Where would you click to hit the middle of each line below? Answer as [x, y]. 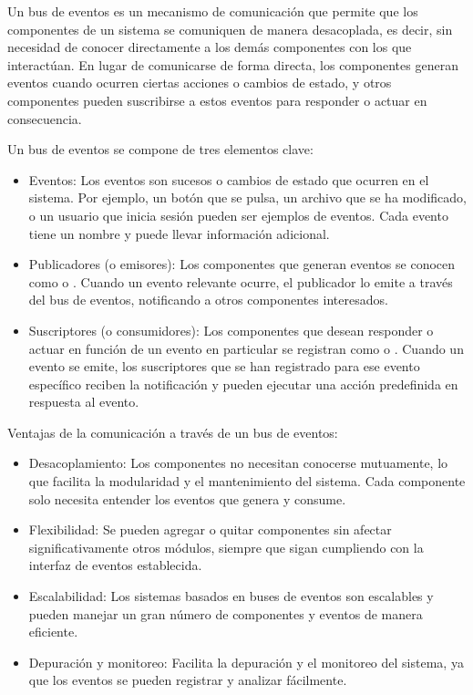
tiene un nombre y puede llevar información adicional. [179, 233]
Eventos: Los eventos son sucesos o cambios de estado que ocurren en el [229, 179]
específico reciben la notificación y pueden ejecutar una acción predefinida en [243, 384]
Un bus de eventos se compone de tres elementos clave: [160, 149]
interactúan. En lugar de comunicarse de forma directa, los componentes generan [233, 64]
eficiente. [53, 632]
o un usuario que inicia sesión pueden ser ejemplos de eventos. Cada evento [238, 215]
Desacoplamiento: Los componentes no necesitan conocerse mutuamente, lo [238, 463]
